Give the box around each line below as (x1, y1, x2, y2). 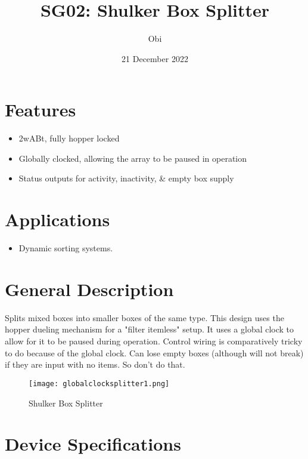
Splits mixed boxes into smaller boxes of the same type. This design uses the (5, 311, 284, 324)
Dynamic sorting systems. (18, 242, 113, 254)
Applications (5, 207, 110, 232)
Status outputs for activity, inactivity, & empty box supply (18, 172, 234, 184)
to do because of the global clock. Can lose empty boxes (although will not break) (5, 346, 304, 359)
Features (5, 97, 76, 122)
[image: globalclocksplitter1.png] (29, 379, 170, 388)
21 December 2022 (122, 52, 188, 64)
